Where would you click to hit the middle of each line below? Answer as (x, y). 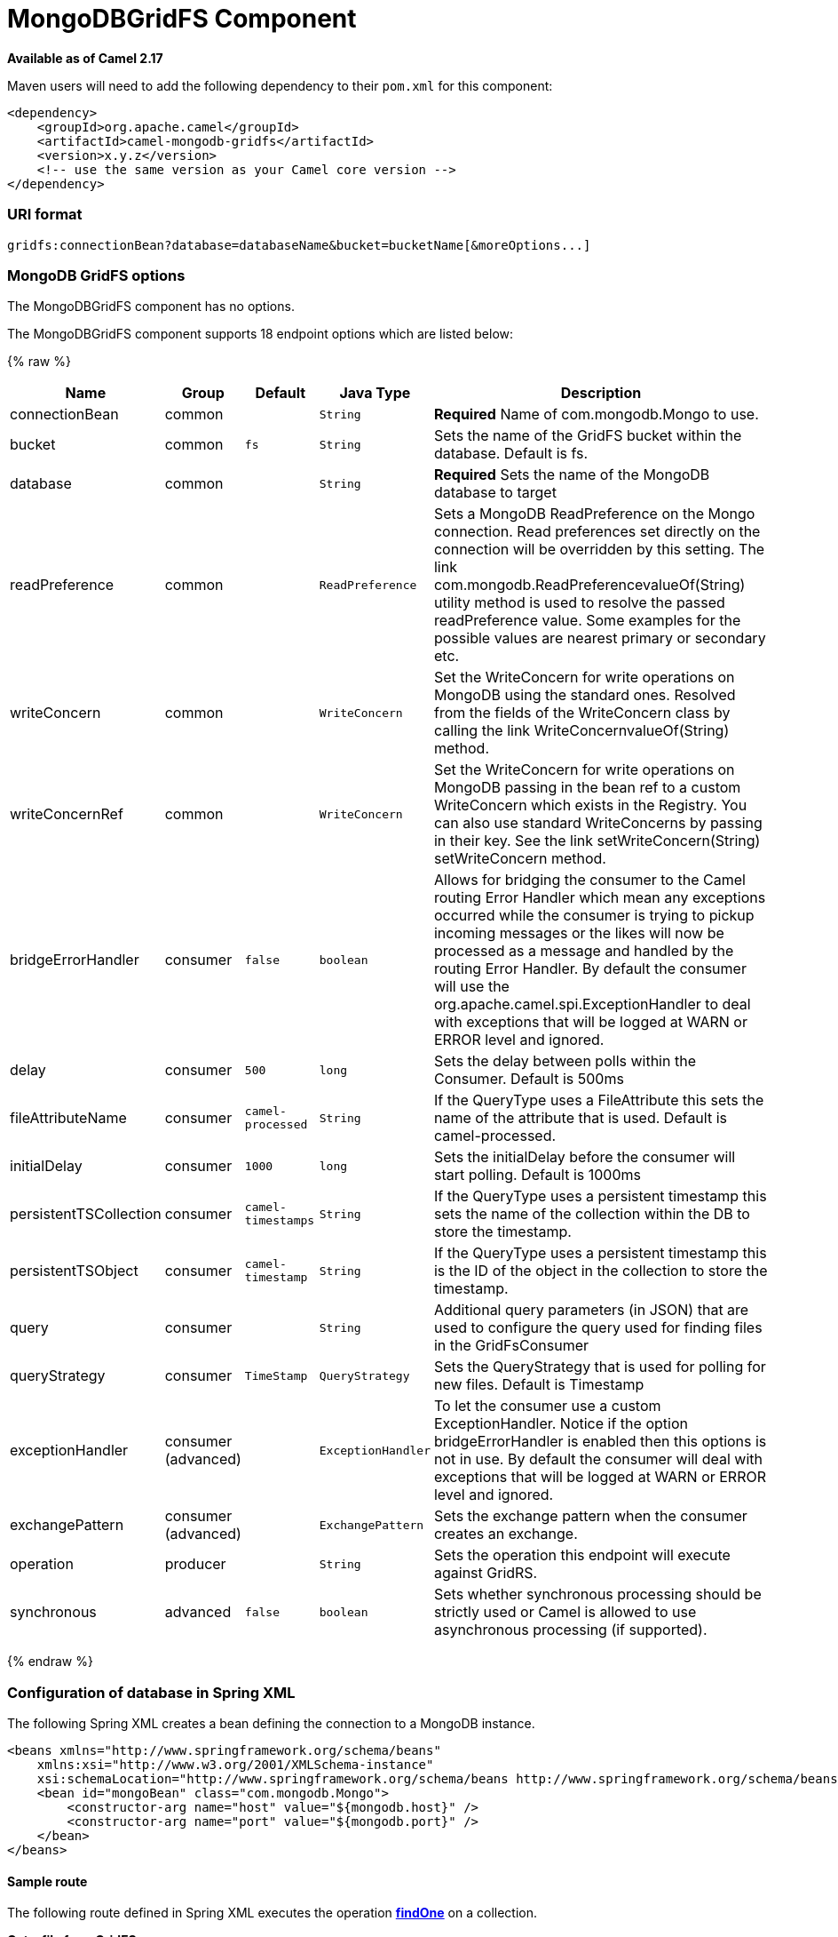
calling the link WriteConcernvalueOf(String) (581, 731)
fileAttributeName (68, 1118)
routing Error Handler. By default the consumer (590, 969)
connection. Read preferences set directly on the (597, 532)
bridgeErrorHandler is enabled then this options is (600, 1442)
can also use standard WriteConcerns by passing (598, 823)
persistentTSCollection (86, 1214)
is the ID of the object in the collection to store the (601, 1271)
